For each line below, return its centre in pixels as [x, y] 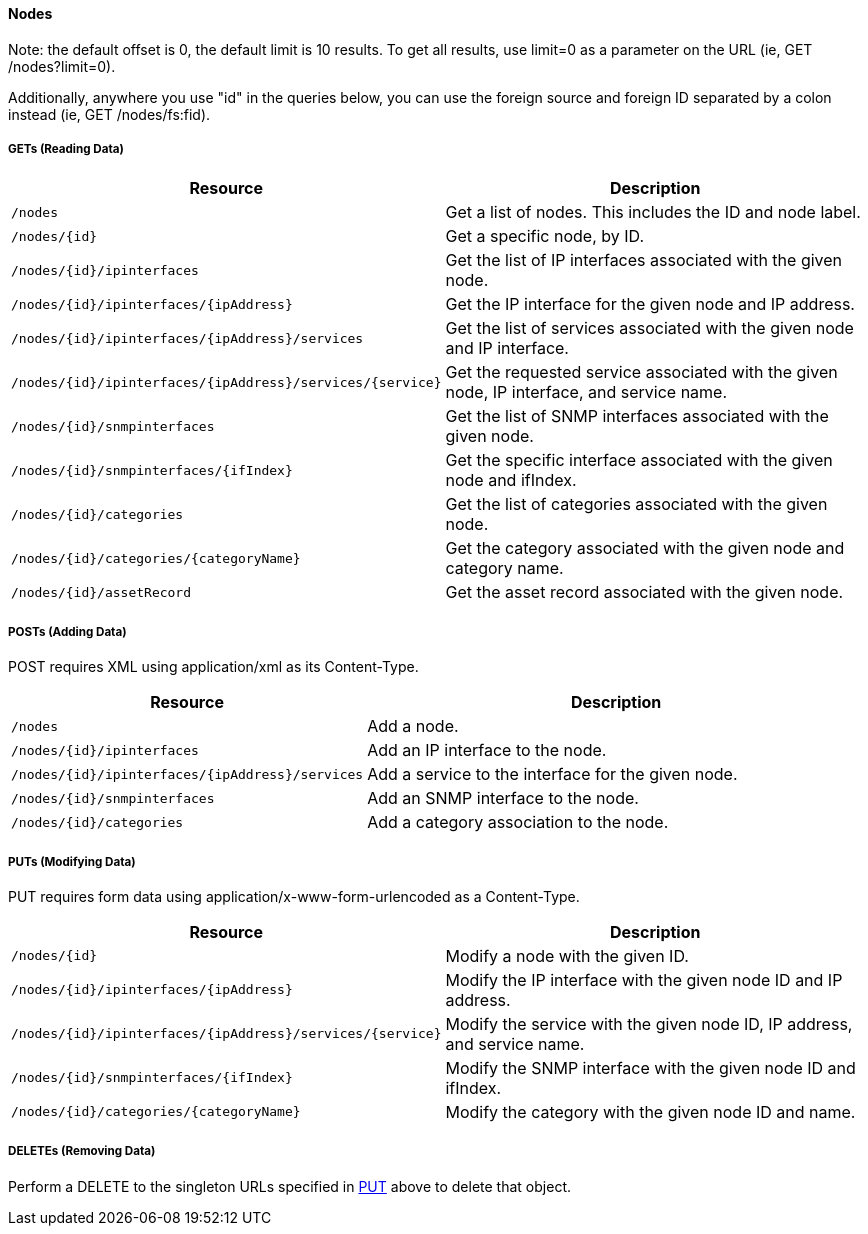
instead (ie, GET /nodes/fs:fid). [109, 114]
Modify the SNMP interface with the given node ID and [650, 1067]
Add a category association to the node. [518, 822]
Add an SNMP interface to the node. [503, 798]
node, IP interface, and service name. [586, 392]
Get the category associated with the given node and [645, 548]
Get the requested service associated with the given [641, 372]
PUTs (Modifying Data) [72, 861]
